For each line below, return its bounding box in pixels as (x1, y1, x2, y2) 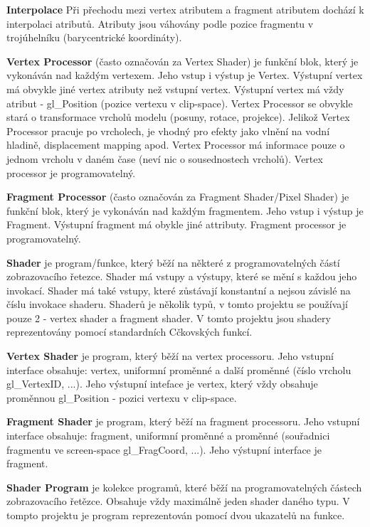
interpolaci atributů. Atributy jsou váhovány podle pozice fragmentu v (6, 16, 314, 31)
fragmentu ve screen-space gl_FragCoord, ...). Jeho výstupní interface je (6, 442, 322, 457)
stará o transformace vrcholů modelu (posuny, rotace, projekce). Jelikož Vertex (6, 110, 350, 124)
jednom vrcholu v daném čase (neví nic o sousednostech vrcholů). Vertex (6, 151, 323, 166)
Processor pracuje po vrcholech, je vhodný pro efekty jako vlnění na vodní (6, 123, 330, 138)
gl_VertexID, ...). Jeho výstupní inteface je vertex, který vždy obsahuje (6, 376, 318, 391)
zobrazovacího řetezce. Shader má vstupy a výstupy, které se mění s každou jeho (6, 269, 357, 284)
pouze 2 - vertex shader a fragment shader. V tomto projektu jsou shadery (6, 310, 331, 325)
